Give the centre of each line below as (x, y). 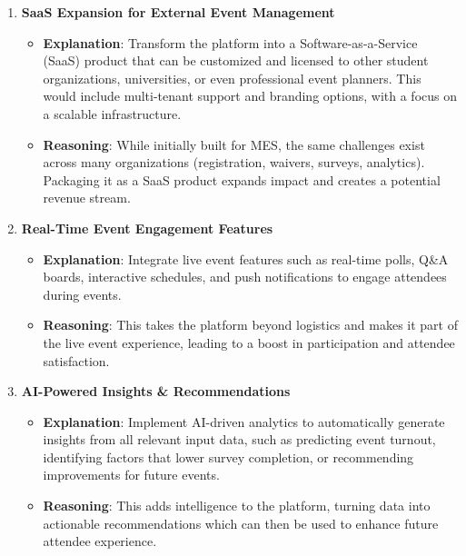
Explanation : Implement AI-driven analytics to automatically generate (244, 421)
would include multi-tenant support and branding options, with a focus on (250, 96)
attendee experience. (100, 541)
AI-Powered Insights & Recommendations (156, 391)
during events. (82, 294)
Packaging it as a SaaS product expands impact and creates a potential (242, 179)
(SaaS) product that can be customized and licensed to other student (236, 60)
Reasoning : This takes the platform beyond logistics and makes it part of (250, 325)
